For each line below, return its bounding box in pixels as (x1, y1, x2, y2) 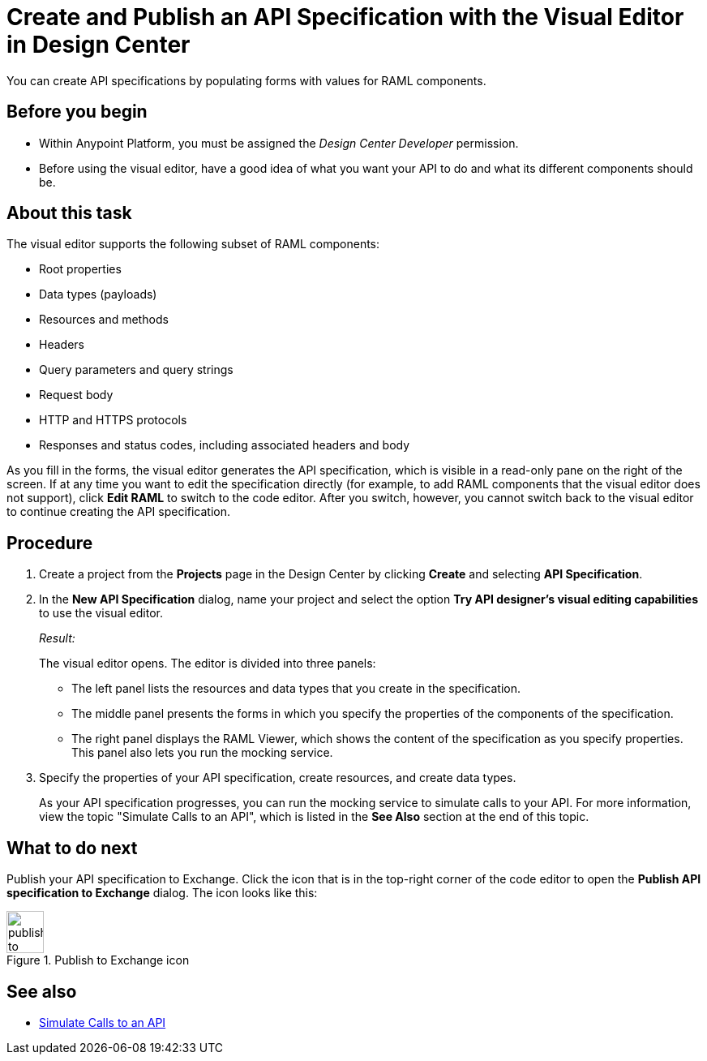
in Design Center (6, 31, 191, 58)
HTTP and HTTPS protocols (39, 413, 187, 427)
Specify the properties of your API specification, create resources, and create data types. (39, 771, 516, 785)
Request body (39, 388, 114, 402)
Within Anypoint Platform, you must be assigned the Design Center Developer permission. (39, 135, 519, 150)
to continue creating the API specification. (6, 505, 231, 519)
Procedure (6, 532, 93, 553)
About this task (6, 203, 132, 224)
